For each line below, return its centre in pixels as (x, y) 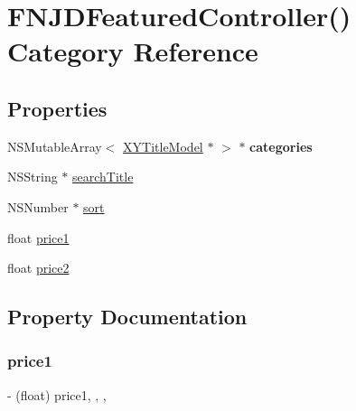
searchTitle (103, 177)
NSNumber (38, 206)
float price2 (38, 268)
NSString (33, 177)
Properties (57, 108)
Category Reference (133, 51)
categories (281, 146)
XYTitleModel (163, 146)
